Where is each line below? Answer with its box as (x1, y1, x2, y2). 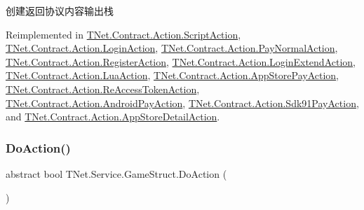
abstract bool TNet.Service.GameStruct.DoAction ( (6, 166, 227, 181)
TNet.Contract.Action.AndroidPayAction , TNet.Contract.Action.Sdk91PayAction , (6, 95, 359, 110)
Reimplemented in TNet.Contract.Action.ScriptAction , (6, 27, 241, 41)
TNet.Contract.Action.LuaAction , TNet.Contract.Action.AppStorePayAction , (6, 68, 339, 83)
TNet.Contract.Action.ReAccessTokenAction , (6, 81, 200, 96)
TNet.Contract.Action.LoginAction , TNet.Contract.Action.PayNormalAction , (6, 41, 338, 55)
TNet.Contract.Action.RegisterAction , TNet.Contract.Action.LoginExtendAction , (6, 54, 356, 69)
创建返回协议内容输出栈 (6, 3, 114, 17)
